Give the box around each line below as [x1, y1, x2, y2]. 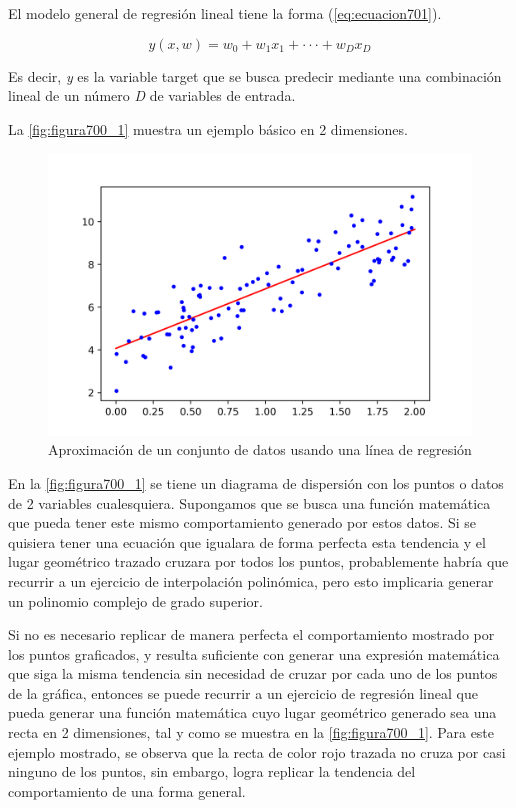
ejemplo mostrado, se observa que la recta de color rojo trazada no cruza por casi [8, 741, 506, 762]
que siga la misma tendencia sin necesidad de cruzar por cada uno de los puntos [8, 663, 498, 684]
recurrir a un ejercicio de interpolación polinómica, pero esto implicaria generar [8, 570, 494, 591]
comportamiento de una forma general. [8, 780, 246, 801]
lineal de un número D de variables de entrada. [8, 85, 296, 106]
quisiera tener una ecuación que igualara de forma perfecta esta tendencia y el [8, 531, 486, 552]
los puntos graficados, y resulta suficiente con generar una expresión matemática [8, 643, 500, 664]
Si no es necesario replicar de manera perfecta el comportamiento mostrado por [8, 624, 495, 645]
